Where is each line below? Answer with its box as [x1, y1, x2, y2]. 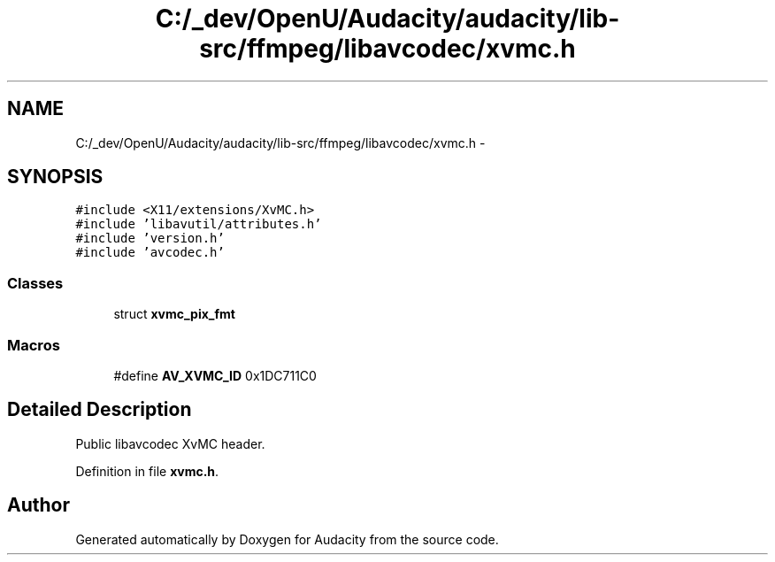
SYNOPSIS [7, 166, 104, 189]
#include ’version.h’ [75, 231, 225, 246]
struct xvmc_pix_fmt [113, 306, 235, 322]
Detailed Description [7, 398, 192, 421]
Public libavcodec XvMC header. [75, 435, 265, 451]
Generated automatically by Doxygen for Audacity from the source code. [75, 531, 499, 547]
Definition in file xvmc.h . [75, 463, 219, 479]
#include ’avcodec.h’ [75, 245, 225, 260]
